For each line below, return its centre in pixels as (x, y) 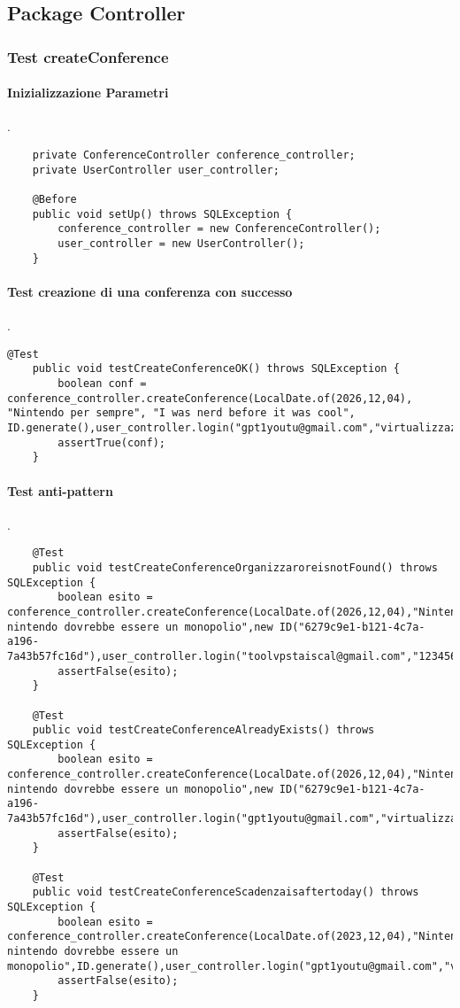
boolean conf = (102, 383)
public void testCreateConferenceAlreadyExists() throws (203, 730)
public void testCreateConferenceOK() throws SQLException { (216, 369)
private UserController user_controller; (156, 170)
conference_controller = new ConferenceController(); (219, 229)
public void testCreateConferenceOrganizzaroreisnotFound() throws (235, 567)
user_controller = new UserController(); (181, 243)
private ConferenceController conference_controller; (194, 155)
